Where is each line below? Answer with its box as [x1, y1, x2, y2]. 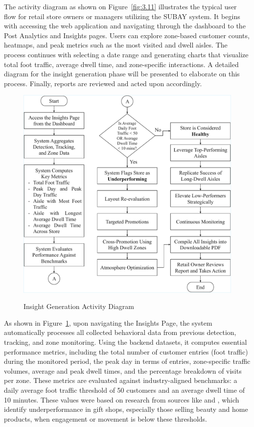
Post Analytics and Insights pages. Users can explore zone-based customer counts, [4, 30, 250, 40]
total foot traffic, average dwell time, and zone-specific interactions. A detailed [4, 59, 239, 69]
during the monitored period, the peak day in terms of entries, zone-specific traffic [4, 356, 251, 366]
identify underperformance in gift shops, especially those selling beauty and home [4, 404, 248, 414]
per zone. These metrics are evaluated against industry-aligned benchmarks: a [4, 375, 237, 385]
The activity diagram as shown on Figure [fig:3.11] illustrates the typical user [4, 1, 237, 11]
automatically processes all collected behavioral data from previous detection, [4, 327, 236, 337]
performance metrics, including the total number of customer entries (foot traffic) [4, 346, 248, 356]
